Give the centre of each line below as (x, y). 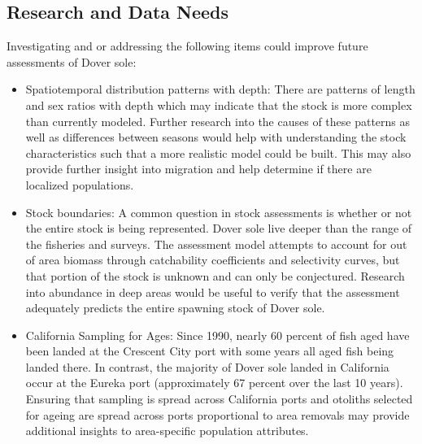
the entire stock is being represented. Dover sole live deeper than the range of (219, 228)
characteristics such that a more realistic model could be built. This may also (218, 152)
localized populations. (80, 184)
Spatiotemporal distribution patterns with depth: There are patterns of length (220, 89)
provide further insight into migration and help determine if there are (198, 169)
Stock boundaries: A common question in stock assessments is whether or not (219, 212)
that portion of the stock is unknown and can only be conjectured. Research (215, 275)
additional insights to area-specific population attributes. (167, 431)
